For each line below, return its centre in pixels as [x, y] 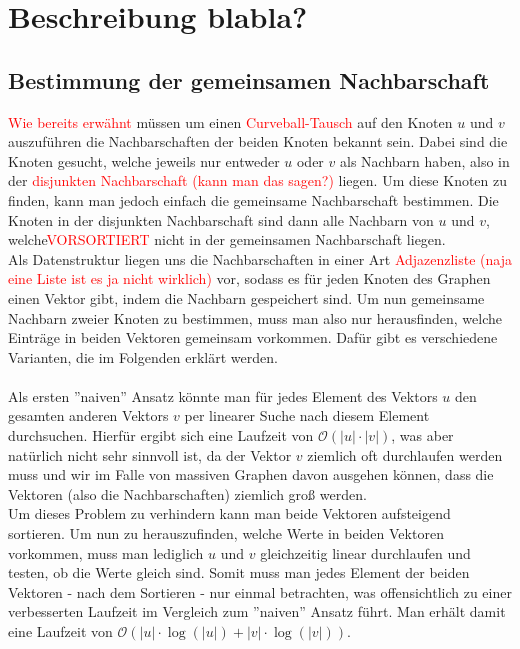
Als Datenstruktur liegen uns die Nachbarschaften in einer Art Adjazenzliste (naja [260, 258]
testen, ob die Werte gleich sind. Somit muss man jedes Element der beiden [239, 572]
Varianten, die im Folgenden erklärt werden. [143, 356]
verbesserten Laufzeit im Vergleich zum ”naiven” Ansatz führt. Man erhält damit [257, 611]
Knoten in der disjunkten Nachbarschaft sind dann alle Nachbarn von [221, 219]
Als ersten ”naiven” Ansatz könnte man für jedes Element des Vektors [223, 395]
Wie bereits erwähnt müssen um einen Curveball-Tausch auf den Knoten [230, 121]
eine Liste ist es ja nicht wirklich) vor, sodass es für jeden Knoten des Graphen [249, 278]
